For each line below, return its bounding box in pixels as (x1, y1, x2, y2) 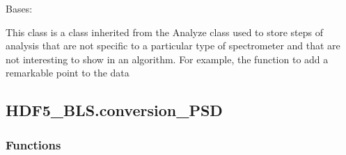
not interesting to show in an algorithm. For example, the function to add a (6, 51, 329, 66)
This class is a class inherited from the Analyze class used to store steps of (6, 24, 323, 39)
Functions (6, 136, 61, 153)
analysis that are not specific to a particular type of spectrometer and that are (6, 38, 340, 53)
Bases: (6, 1, 33, 15)
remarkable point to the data (6, 65, 129, 80)
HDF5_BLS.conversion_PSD (6, 99, 223, 121)
